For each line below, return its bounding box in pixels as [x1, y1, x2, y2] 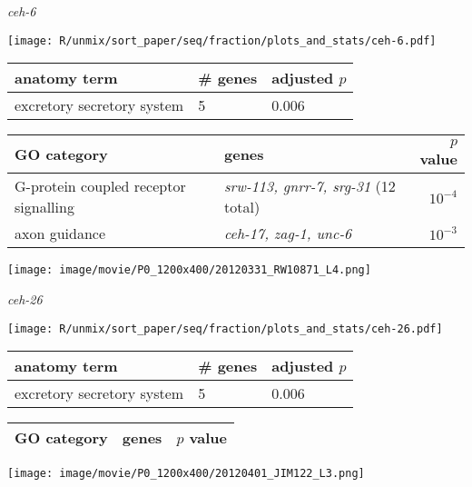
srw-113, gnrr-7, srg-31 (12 [224, 175, 396, 197]
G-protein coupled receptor [15, 175, 186, 197]
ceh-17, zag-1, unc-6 [224, 223, 352, 244]
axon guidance [15, 223, 106, 244]
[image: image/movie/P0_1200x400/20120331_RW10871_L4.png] [7, 263, 371, 277]
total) [224, 196, 261, 218]
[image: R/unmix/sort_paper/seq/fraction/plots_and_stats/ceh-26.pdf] [7, 322, 443, 335]
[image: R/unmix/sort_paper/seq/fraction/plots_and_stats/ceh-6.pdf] [7, 34, 437, 47]
